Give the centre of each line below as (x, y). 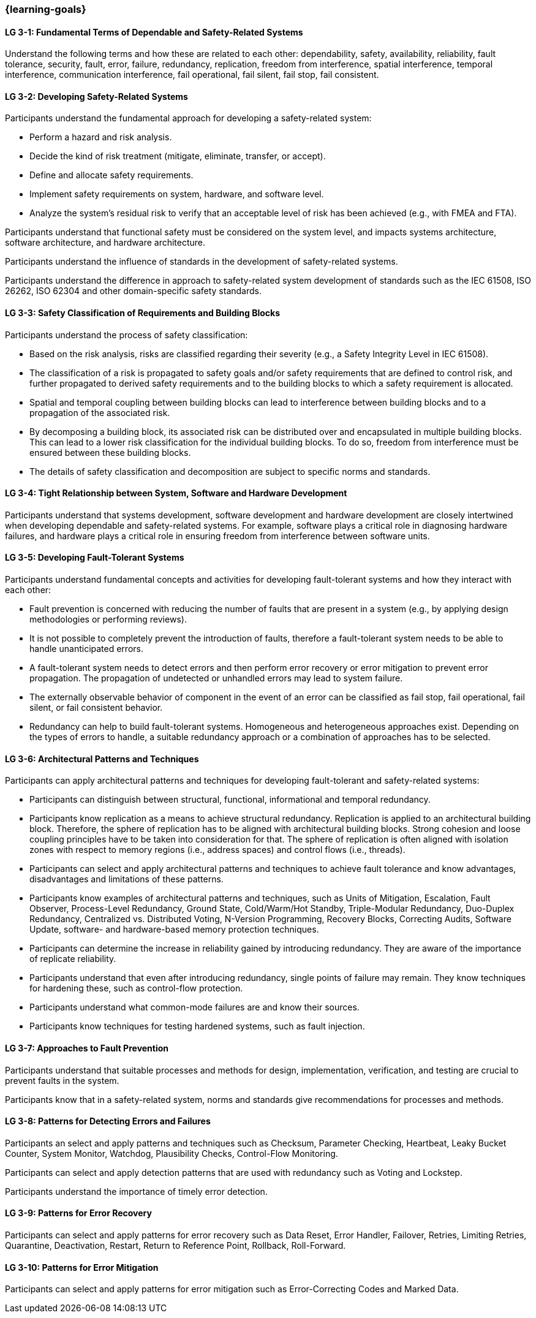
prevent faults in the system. (62, 1080)
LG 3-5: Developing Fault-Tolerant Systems (95, 558)
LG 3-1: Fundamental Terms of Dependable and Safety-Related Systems (154, 32)
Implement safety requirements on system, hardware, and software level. (177, 194)
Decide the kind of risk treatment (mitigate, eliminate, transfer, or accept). (178, 156)
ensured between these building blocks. (110, 452)
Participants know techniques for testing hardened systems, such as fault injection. (197, 1026)
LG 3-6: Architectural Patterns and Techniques (102, 759)
